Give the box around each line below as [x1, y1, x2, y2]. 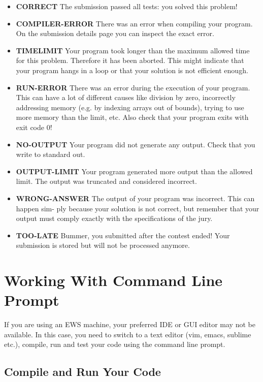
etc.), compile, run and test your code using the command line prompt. [4, 339, 225, 349]
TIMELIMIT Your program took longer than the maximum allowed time [16, 45, 250, 55]
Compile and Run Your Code [4, 364, 161, 379]
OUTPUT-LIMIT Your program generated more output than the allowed [16, 166, 253, 176]
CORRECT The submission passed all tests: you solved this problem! [16, 1, 238, 11]
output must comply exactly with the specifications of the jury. [16, 213, 213, 224]
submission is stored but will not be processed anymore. [16, 240, 190, 250]
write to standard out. [16, 149, 85, 160]
